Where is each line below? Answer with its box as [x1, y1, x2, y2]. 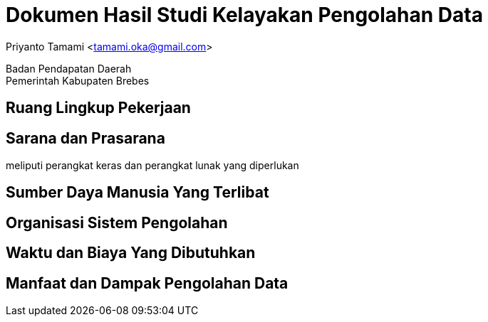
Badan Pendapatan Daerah [6, 62, 132, 75]
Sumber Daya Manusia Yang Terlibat [6, 183, 269, 202]
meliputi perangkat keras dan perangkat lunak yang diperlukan [6, 159, 299, 172]
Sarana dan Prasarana [6, 129, 165, 147]
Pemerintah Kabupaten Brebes [6, 74, 150, 87]
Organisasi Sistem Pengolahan [6, 213, 228, 232]
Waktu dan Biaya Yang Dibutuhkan [6, 244, 256, 262]
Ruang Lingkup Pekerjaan [6, 99, 191, 117]
